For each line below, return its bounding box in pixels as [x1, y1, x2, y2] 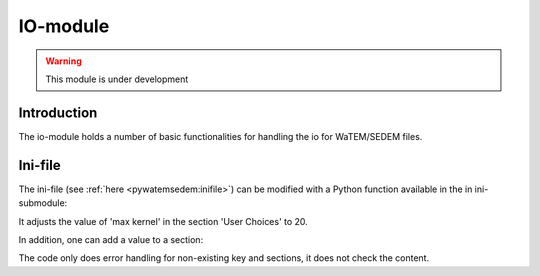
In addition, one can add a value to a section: [18, 233, 204, 245]
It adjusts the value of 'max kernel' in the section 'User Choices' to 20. [18, 215, 309, 227]
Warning [45, 55, 82, 67]
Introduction [18, 104, 98, 121]
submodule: [18, 197, 68, 209]
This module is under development [45, 73, 189, 85]
